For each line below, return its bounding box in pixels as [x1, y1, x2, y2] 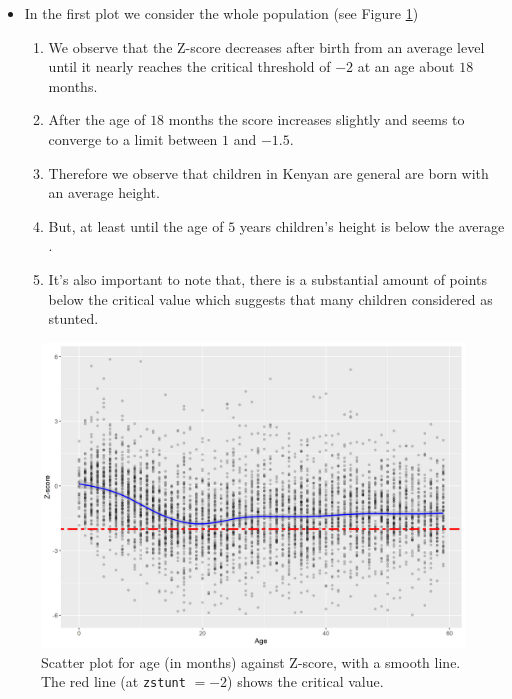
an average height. [48, 182, 160, 203]
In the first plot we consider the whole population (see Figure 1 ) [24, 3, 419, 23]
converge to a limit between [48, 128, 218, 149]
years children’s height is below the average [239, 215, 505, 236]
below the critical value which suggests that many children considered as [48, 288, 493, 309]
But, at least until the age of [48, 215, 224, 236]
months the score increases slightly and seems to [168, 109, 465, 130]
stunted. [48, 308, 99, 329]
